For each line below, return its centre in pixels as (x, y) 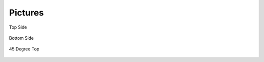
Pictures (26, 13)
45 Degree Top (24, 49)
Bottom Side (22, 38)
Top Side (18, 27)
